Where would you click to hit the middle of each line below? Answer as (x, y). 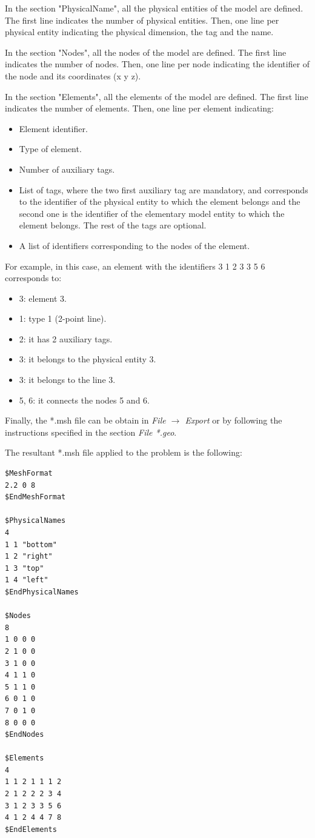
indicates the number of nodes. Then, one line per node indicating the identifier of (157, 64)
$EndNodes (25, 735)
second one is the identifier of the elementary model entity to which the (152, 213)
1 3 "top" (25, 568)
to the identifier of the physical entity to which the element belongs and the (160, 201)
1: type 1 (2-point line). (63, 318)
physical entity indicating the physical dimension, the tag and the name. (139, 32)
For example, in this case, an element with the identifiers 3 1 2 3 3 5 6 (135, 266)
